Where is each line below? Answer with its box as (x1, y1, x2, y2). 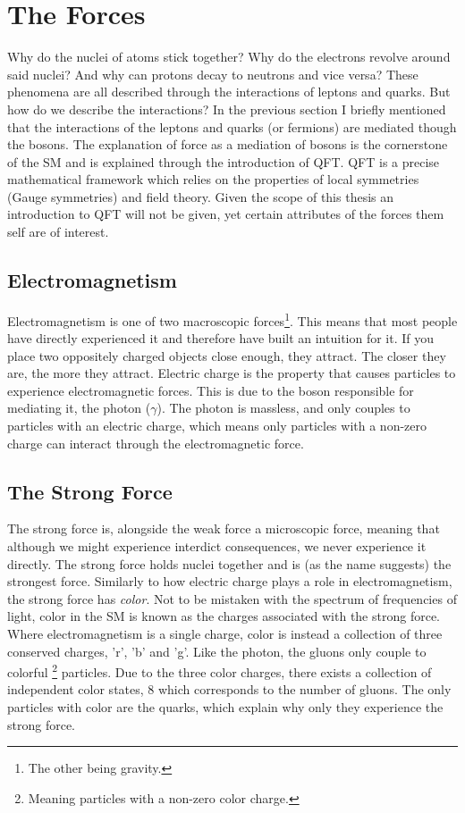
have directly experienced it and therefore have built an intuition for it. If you (7, 329, 435, 348)
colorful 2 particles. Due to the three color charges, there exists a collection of (7, 660, 432, 681)
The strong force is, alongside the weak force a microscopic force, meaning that (7, 519, 440, 538)
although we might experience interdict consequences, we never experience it (7, 537, 427, 556)
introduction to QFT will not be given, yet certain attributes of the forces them (7, 205, 444, 223)
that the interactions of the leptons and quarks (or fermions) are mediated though (7, 117, 457, 136)
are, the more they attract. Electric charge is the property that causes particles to (7, 364, 456, 382)
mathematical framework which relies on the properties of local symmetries (7, 170, 419, 189)
